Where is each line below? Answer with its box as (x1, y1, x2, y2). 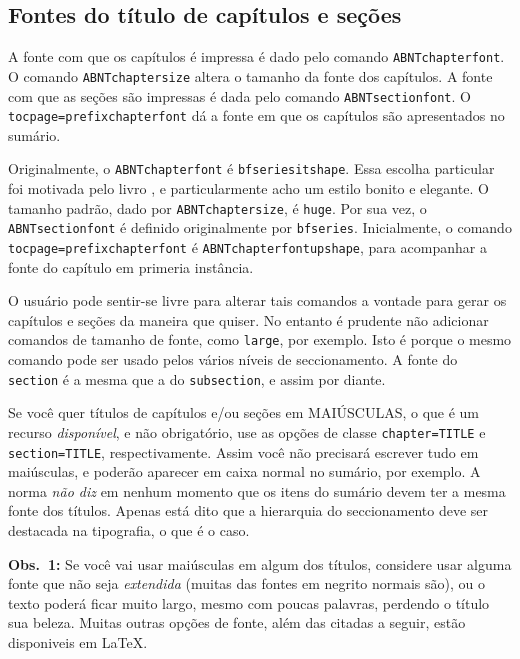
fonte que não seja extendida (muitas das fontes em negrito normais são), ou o (8, 573, 485, 594)
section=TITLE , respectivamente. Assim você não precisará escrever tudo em (8, 441, 479, 462)
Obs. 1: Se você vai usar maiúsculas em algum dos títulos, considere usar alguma (8, 553, 512, 574)
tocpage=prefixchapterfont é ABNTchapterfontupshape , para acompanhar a (8, 236, 487, 257)
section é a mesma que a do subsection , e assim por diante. (8, 368, 386, 389)
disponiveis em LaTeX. (8, 631, 148, 652)
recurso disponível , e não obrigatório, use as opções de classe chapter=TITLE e (8, 421, 486, 442)
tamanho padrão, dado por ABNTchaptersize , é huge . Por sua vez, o (8, 197, 427, 218)
